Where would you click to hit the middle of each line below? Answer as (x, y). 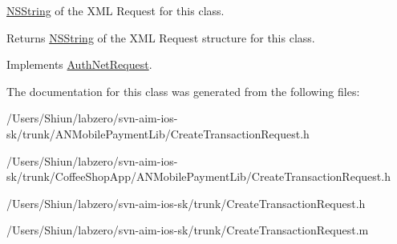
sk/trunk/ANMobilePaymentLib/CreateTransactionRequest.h (158, 133)
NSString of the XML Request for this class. (115, 10)
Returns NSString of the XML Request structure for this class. (161, 37)
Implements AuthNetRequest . (79, 64)
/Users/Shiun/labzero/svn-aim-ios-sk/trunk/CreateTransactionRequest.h (186, 203)
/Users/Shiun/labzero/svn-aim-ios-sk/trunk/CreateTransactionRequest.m (188, 230)
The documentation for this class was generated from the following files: (183, 91)
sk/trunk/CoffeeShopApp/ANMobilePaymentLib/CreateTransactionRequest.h (198, 176)
